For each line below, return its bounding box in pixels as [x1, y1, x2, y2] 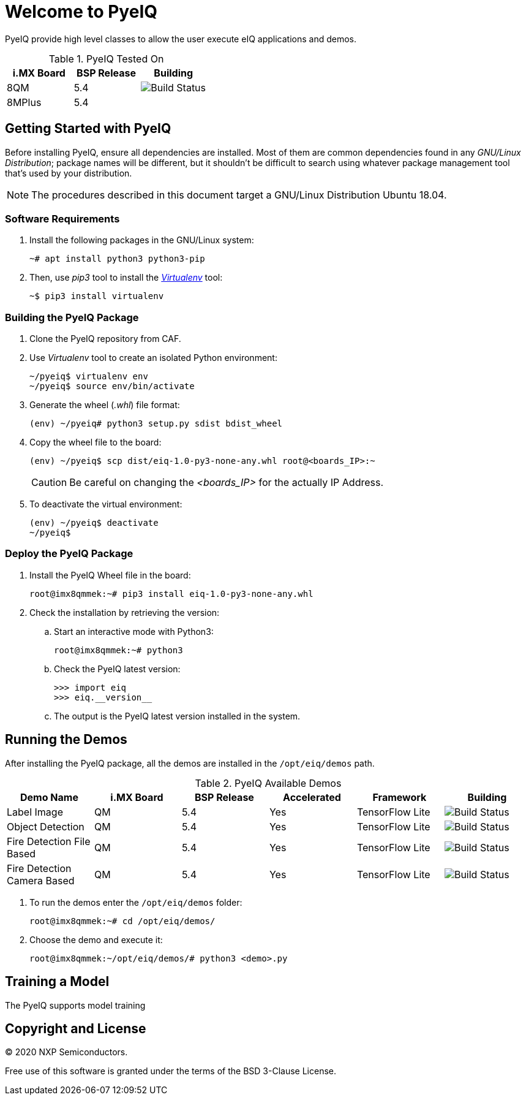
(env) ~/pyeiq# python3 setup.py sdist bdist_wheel [29, 419, 283, 429]
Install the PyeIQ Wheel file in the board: [29, 569, 191, 580]
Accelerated [283, 791, 341, 803]
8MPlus [7, 96, 42, 108]
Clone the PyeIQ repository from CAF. [29, 333, 181, 344]
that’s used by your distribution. [5, 167, 132, 178]
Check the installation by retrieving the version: [29, 607, 220, 618]
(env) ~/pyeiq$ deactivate [29, 518, 159, 528]
